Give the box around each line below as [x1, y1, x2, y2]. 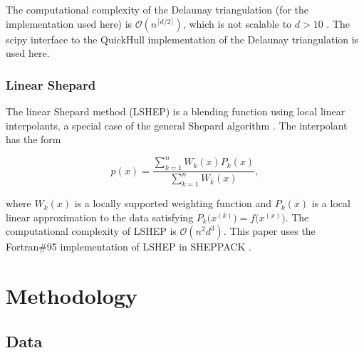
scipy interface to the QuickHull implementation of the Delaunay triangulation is [6, 31, 359, 46]
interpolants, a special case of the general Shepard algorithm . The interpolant [6, 117, 348, 132]
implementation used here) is [6, 16, 132, 31]
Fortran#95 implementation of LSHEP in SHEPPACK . [6, 239, 251, 254]
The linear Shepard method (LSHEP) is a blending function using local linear [6, 104, 345, 118]
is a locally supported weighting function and [74, 196, 272, 211]
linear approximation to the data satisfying [6, 209, 194, 224]
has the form [6, 132, 61, 147]
